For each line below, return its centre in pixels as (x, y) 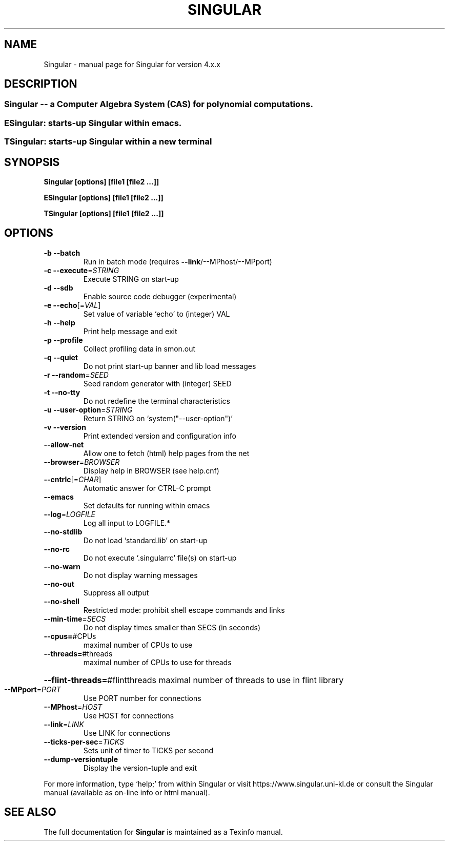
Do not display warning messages (140, 575)
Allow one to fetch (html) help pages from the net (166, 453)
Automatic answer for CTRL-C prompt (147, 488)
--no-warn (62, 566)
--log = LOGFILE (70, 514)
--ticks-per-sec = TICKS (84, 741)
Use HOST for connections (129, 715)
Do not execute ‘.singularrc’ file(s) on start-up (160, 558)
